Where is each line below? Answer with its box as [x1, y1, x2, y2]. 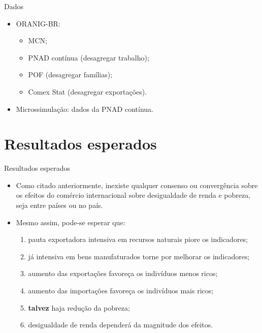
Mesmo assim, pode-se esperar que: [16, 217, 125, 227]
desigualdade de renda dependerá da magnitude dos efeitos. [28, 319, 213, 330]
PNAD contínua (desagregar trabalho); [28, 52, 149, 63]
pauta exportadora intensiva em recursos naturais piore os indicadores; [28, 234, 248, 245]
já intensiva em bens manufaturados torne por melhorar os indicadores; [28, 251, 250, 261]
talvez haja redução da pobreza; [28, 302, 130, 313]
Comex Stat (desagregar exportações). [28, 86, 147, 97]
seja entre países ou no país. [16, 200, 103, 210]
